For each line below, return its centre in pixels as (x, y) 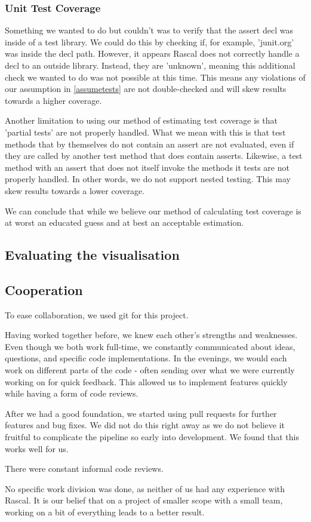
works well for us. (37, 448)
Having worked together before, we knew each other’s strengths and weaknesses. (151, 335)
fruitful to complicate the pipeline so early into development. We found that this (152, 437)
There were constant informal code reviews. (84, 469)
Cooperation (44, 289)
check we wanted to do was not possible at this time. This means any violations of (155, 77)
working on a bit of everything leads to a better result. (105, 512)
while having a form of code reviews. (72, 393)
